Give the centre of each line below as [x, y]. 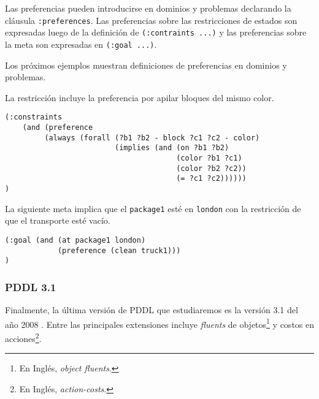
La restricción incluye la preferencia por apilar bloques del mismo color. [140, 97]
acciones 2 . [23, 337]
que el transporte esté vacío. [58, 220]
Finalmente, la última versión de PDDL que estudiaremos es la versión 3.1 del [152, 310]
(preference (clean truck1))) [119, 250]
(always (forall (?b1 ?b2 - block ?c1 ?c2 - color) [152, 138]
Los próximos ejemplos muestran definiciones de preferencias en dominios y [146, 65]
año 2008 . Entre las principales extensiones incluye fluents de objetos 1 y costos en [160, 323]
